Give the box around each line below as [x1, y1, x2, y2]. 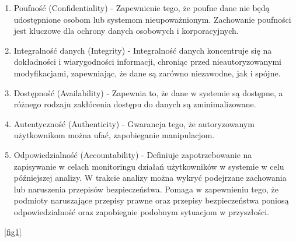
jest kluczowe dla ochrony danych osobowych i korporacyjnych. [13, 24, 239, 37]
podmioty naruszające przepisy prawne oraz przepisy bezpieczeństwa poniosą [13, 194, 289, 206]
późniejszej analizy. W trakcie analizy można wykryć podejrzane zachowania [13, 171, 287, 184]
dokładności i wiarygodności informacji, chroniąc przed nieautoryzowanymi [13, 55, 281, 68]
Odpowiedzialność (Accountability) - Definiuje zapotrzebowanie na [13, 148, 252, 160]
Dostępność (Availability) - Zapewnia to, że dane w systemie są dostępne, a [13, 86, 283, 99]
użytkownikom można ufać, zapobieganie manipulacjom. [13, 129, 215, 141]
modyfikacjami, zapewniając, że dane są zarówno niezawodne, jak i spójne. [13, 66, 281, 79]
